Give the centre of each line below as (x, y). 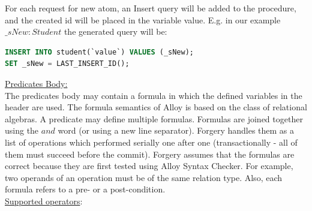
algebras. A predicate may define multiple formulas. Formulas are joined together (154, 118)
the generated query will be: (115, 31)
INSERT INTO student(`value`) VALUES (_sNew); (100, 52)
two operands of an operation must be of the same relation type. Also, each (144, 177)
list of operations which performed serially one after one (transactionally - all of (151, 142)
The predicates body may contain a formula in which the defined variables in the (154, 95)
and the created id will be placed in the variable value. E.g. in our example (143, 19)
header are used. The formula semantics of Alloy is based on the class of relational (156, 107)
